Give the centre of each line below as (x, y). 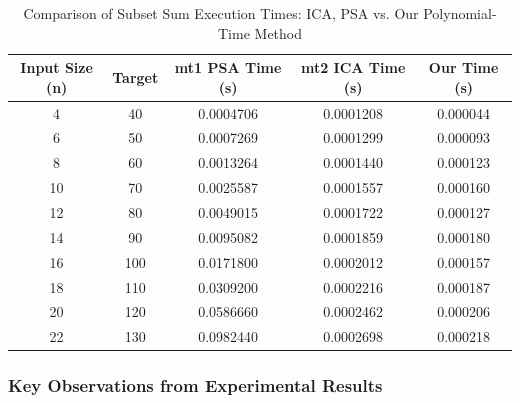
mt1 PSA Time (228, 67)
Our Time (463, 67)
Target (135, 76)
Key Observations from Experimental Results (195, 385)
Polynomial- (460, 13)
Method (278, 32)
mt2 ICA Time (353, 67)
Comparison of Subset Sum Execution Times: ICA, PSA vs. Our (221, 13)
